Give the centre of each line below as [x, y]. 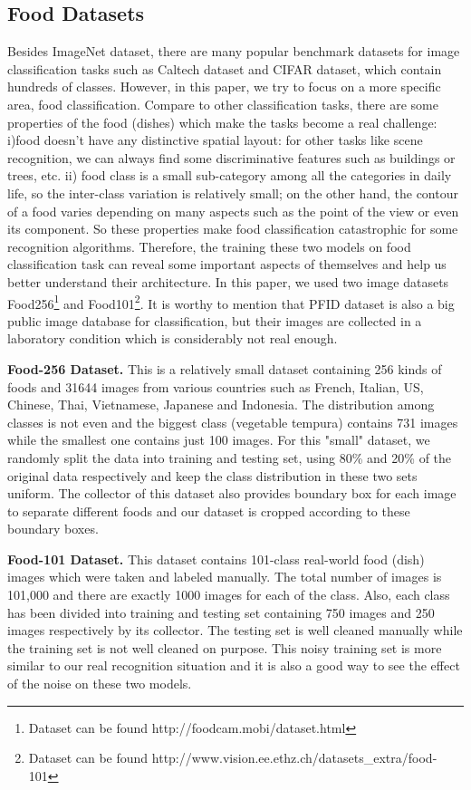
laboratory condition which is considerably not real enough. [173, 338]
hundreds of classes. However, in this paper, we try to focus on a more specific [224, 87]
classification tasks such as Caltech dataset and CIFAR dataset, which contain [225, 68]
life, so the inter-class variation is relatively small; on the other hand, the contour [233, 193]
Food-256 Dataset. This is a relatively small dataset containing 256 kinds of [225, 368]
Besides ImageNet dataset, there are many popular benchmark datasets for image [234, 51]
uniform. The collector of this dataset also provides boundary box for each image [232, 493]
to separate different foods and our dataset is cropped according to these [209, 511]
